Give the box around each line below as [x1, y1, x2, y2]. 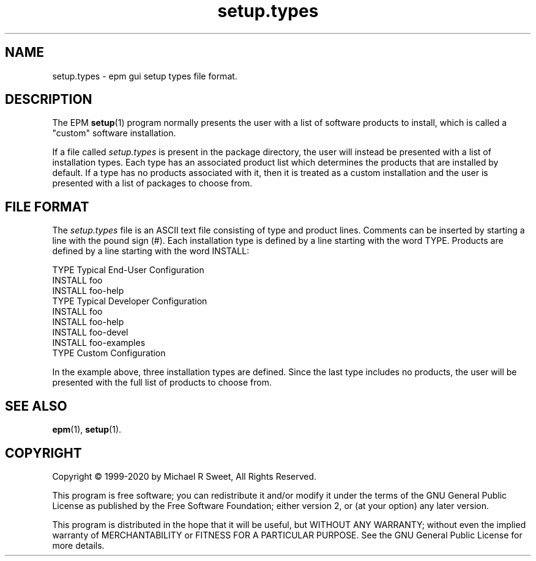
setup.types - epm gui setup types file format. [52, 70, 237, 81]
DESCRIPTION [5, 92, 92, 108]
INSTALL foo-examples [52, 337, 146, 348]
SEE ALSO [5, 398, 67, 414]
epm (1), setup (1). [52, 424, 122, 435]
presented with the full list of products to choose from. [52, 377, 272, 388]
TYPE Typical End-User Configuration [52, 265, 204, 276]
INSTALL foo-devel [52, 327, 128, 338]
